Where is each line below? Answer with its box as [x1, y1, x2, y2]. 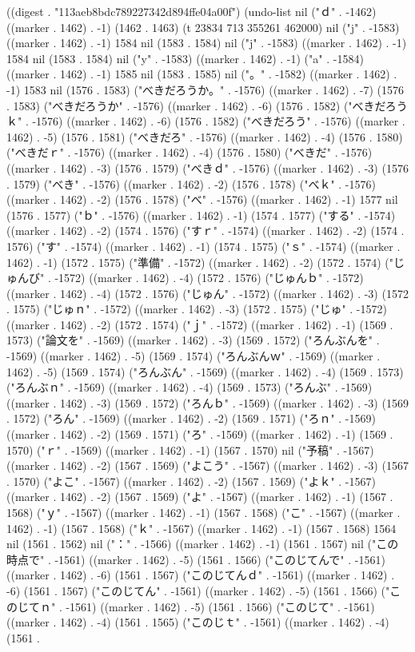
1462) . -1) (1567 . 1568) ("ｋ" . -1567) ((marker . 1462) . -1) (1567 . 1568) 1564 [6, 519, 397, 536]
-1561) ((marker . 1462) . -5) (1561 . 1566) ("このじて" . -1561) [66, 598, 375, 614]
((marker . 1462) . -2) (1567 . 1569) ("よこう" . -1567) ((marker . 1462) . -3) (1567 [6, 457, 409, 474]
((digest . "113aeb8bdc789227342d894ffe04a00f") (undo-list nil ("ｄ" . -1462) [6, 3, 377, 19]
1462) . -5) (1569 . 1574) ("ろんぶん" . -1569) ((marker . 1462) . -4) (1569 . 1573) [6, 363, 404, 380]
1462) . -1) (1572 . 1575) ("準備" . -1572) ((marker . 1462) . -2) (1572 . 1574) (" [6, 253, 393, 270]
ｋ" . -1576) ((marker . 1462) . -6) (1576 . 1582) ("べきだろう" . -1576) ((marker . [6, 113, 405, 129]
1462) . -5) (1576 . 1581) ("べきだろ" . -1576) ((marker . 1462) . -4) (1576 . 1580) [6, 128, 403, 145]
